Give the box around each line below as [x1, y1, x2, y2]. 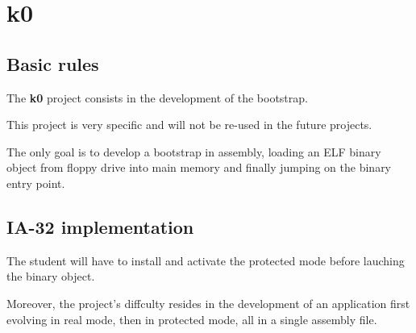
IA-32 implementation [6, 214, 194, 239]
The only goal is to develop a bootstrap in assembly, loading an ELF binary [6, 143, 381, 160]
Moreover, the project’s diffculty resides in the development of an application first [6, 294, 410, 311]
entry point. [6, 174, 65, 191]
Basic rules [6, 51, 99, 76]
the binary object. [6, 268, 95, 285]
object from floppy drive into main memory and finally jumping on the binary [6, 159, 392, 176]
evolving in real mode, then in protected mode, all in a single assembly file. [6, 310, 377, 327]
